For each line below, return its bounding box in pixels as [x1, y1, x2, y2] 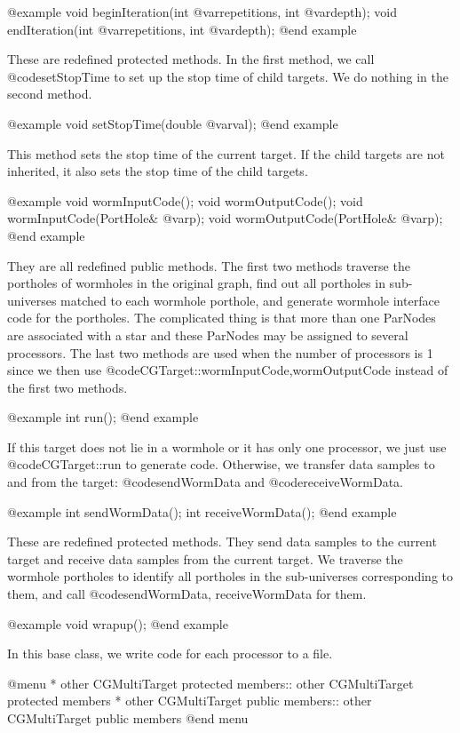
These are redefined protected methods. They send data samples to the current [7, 532, 437, 551]
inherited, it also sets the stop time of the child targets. [7, 162, 308, 180]
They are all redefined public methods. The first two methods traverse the [7, 256, 410, 275]
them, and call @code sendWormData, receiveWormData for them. [7, 585, 367, 603]
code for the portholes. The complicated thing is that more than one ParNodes [7, 308, 436, 327]
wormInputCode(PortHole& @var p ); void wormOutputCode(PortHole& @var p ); [7, 209, 443, 227]
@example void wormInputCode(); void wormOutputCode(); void [7, 191, 363, 210]
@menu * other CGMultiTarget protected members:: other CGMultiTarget [7, 673, 414, 692]
